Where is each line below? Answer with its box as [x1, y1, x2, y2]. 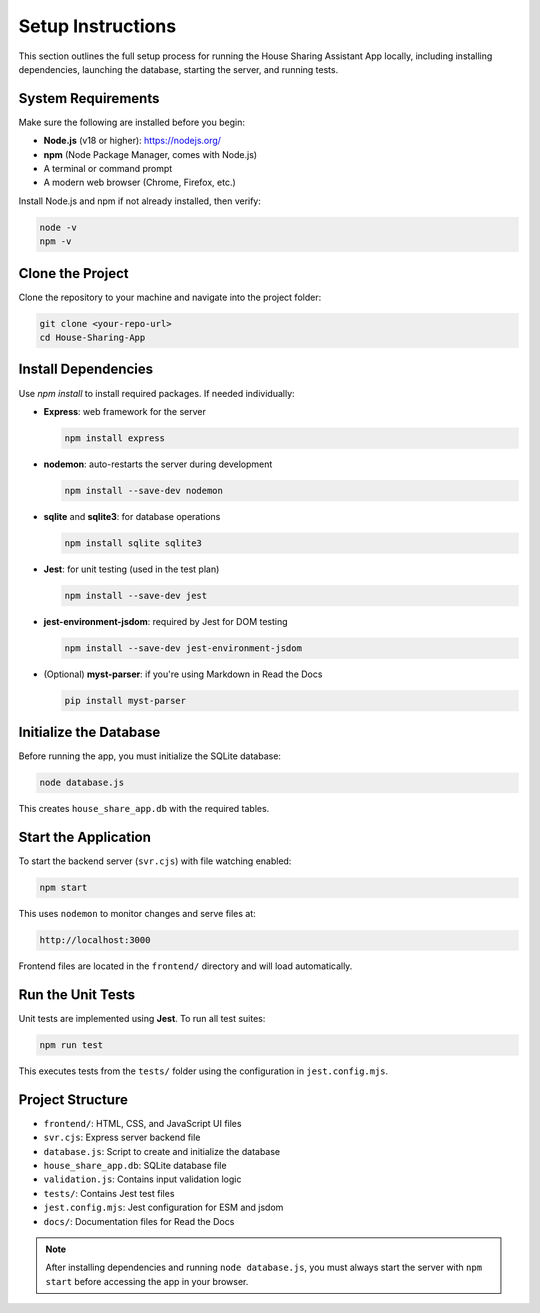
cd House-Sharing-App [39, 332, 146, 344]
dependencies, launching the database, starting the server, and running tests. [18, 63, 339, 75]
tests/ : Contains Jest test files [43, 1187, 175, 1199]
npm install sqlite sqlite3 [64, 537, 202, 549]
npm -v [39, 236, 72, 247]
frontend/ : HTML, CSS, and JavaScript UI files [43, 1117, 242, 1129]
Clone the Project [18, 265, 129, 282]
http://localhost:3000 [39, 935, 151, 946]
